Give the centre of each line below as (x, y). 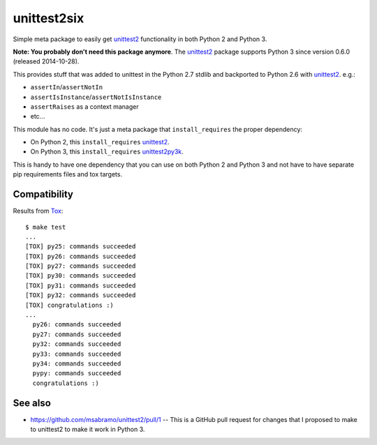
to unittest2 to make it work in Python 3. (88, 430)
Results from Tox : (38, 211)
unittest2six (49, 18)
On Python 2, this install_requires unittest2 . (100, 142)
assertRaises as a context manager (84, 106)
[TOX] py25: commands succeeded (81, 247)
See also (32, 403)
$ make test (46, 227)
